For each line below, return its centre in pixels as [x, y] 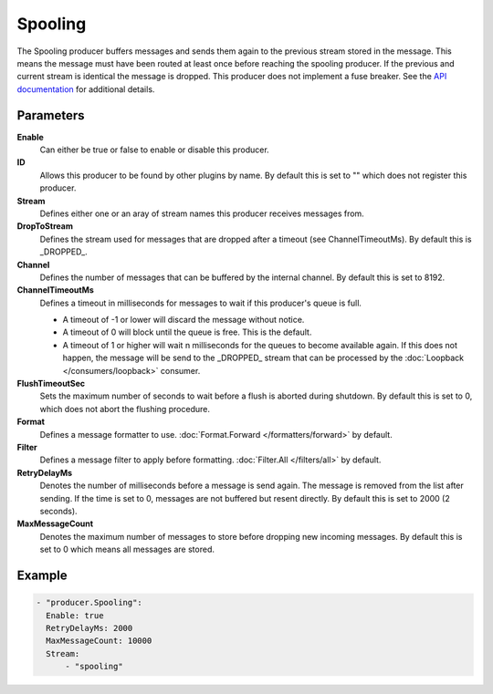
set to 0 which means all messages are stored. [127, 549]
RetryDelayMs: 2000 [89, 628]
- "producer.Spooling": [89, 603]
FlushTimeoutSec [51, 384]
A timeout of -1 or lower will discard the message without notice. [184, 320]
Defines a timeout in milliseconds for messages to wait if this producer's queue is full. [201, 303]
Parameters [51, 115]
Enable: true [75, 615]
